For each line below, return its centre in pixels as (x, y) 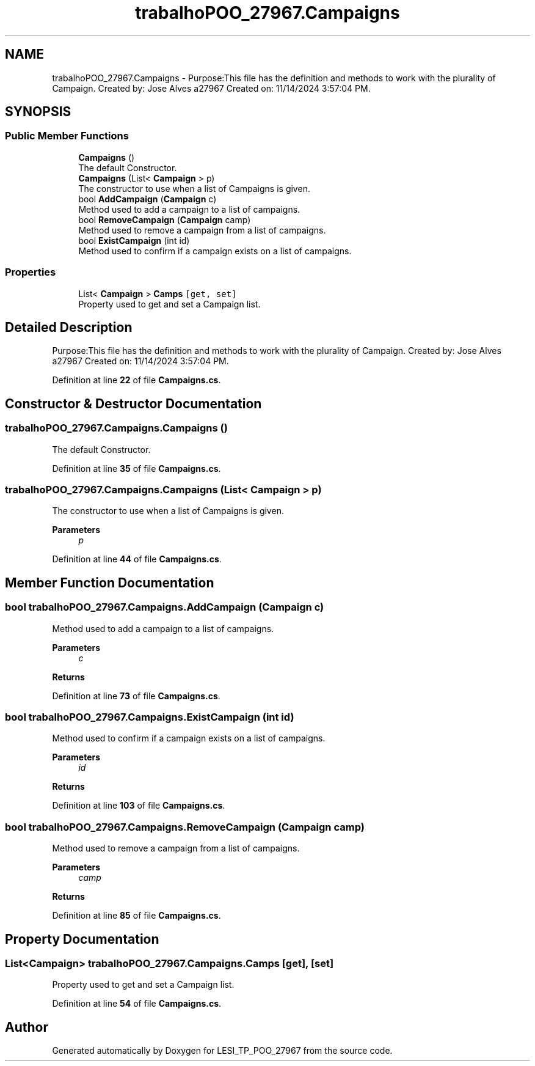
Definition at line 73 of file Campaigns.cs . (136, 696)
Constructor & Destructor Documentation (133, 403)
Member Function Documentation (110, 583)
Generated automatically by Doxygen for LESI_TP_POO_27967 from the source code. (222, 1051)
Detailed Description (69, 327)
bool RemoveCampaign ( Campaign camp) (165, 219)
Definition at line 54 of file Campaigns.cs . (137, 1004)
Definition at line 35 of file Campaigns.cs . (136, 468)
